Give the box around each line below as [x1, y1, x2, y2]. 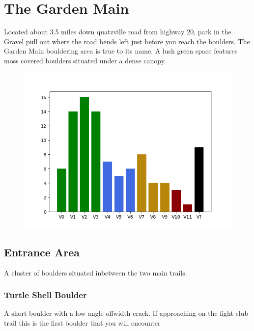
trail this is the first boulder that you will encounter [4, 317, 161, 328]
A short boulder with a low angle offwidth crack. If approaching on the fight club [4, 308, 249, 318]
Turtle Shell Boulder [4, 288, 87, 301]
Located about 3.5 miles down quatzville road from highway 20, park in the [4, 27, 231, 37]
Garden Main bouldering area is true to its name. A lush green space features [4, 46, 238, 56]
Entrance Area [4, 245, 80, 260]
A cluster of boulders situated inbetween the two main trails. [4, 268, 187, 278]
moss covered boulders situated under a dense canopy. [4, 55, 166, 65]
